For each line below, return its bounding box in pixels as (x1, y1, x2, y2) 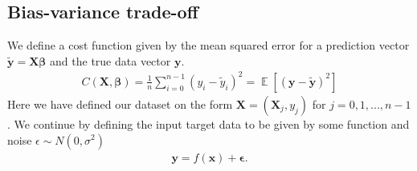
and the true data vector (50, 52, 171, 69)
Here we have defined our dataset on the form (7, 95, 233, 112)
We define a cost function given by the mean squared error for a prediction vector (7, 37, 410, 54)
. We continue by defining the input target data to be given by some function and (7, 115, 410, 132)
